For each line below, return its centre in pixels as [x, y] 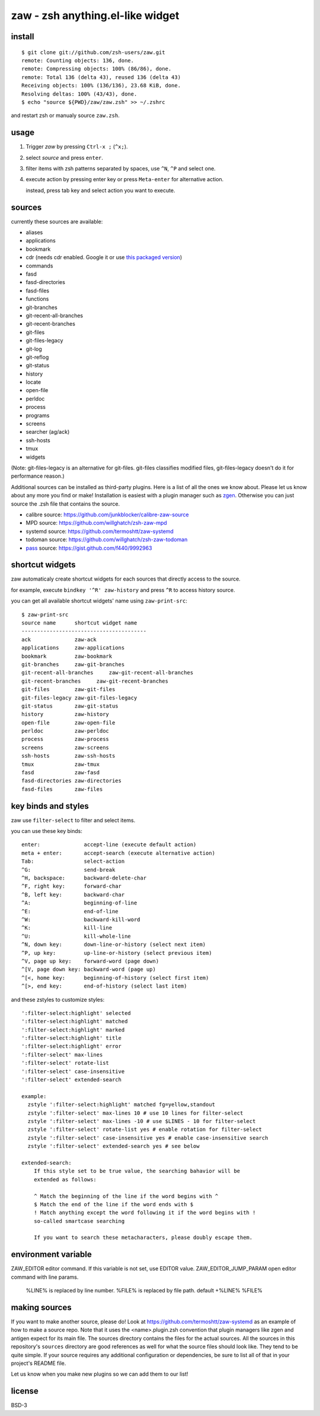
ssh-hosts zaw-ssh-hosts [68, 756]
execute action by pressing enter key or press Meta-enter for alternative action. [125, 179]
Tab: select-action [73, 861]
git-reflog [37, 357]
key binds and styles [50, 806]
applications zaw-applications [73, 648]
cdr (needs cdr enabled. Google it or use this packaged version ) [104, 257]
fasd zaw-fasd [61, 773]
